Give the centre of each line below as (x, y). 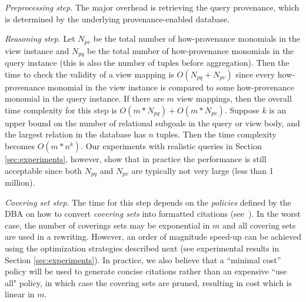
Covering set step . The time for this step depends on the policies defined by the (148, 202)
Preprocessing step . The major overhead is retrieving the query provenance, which (152, 7)
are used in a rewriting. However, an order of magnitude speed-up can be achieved (153, 236)
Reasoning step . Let (40, 38)
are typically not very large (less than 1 (202, 170)
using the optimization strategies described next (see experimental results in (142, 248)
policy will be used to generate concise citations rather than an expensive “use (146, 271)
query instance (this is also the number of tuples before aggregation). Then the (147, 63)
